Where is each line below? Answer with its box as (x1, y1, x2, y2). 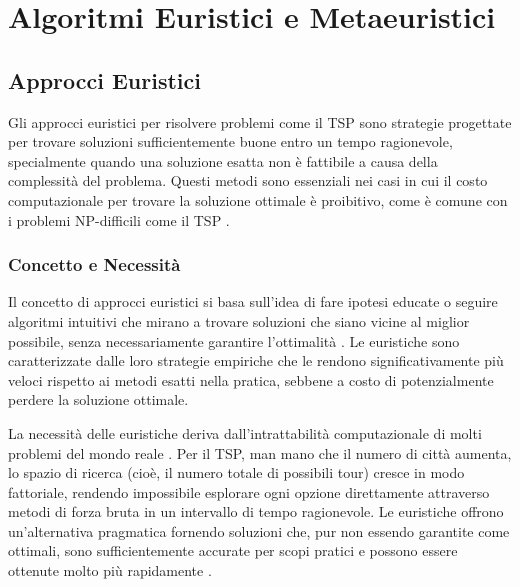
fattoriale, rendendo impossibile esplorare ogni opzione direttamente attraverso (8, 481, 490, 502)
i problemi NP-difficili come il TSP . (8, 209, 230, 230)
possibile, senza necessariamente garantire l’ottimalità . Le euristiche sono (8, 330, 460, 351)
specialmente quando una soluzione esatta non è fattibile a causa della (8, 150, 438, 171)
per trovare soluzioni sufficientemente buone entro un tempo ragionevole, (8, 131, 453, 152)
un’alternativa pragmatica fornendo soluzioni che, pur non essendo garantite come (8, 520, 510, 541)
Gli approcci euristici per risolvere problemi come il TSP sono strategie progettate (8, 111, 512, 132)
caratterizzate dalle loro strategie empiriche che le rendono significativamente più (8, 350, 504, 371)
